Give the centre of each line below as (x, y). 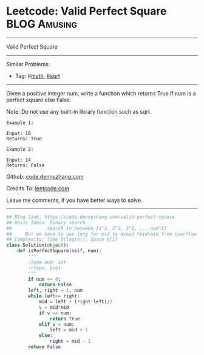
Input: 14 (19, 160)
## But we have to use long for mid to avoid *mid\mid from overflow (102, 234)
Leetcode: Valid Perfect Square (87, 11)
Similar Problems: (28, 64)
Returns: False (25, 165)
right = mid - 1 (70, 342)
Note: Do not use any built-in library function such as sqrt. (79, 111)
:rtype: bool (45, 268)
